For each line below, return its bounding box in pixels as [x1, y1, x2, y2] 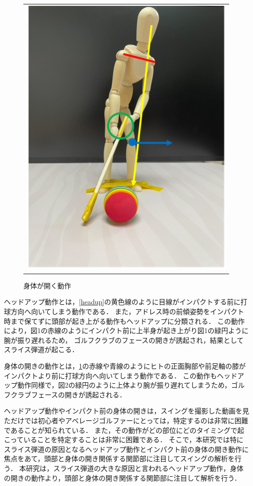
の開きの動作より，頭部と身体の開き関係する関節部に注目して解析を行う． [4, 472, 241, 483]
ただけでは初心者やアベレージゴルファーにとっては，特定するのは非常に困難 [4, 415, 249, 425]
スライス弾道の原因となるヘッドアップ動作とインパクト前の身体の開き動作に [4, 444, 249, 454]
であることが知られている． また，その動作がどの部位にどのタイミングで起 [4, 425, 244, 435]
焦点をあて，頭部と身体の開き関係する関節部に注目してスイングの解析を [4, 453, 235, 464]
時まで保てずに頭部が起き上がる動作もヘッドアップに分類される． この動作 [4, 316, 245, 326]
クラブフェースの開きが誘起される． [10, 389, 126, 399]
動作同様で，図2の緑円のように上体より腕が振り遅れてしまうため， [17, 380, 232, 390]
